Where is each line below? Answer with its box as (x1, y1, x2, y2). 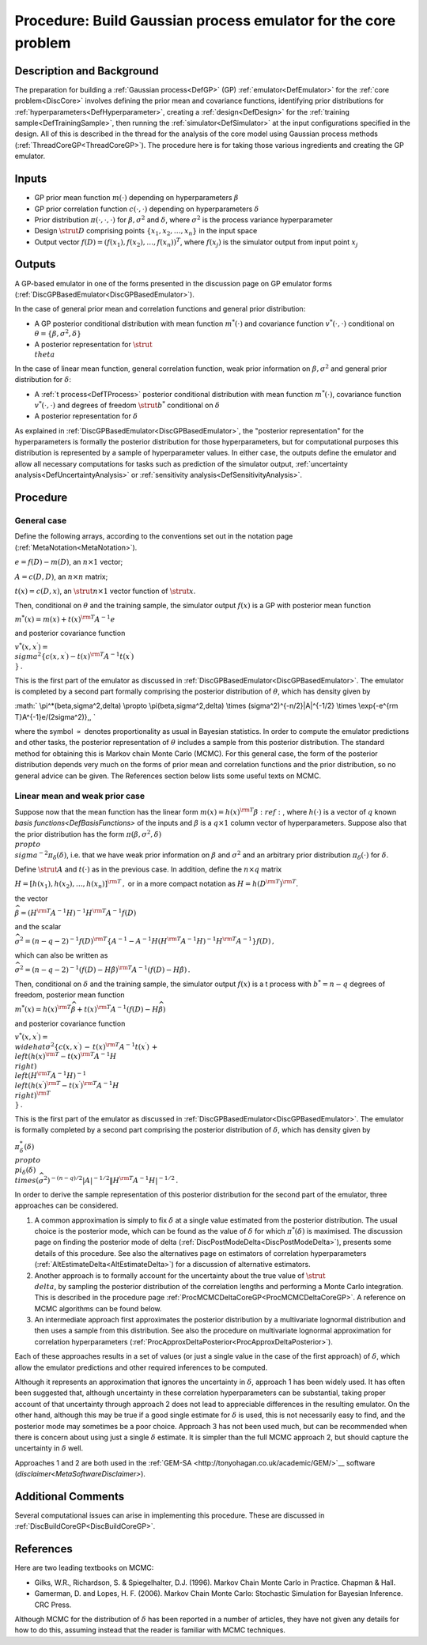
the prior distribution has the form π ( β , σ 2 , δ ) (14, 828, 162, 838)
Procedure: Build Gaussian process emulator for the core (14, 12, 396, 29)
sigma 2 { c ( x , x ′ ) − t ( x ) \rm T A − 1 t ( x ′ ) (14, 651, 134, 661)
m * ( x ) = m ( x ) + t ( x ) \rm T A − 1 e (14, 614, 115, 624)
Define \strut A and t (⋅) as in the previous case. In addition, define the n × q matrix (14, 864, 282, 874)
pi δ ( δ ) (14, 1165, 36, 1176)
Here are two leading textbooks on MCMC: (14, 1563, 154, 1573)
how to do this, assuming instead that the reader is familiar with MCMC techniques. (14, 1625, 286, 1635)
